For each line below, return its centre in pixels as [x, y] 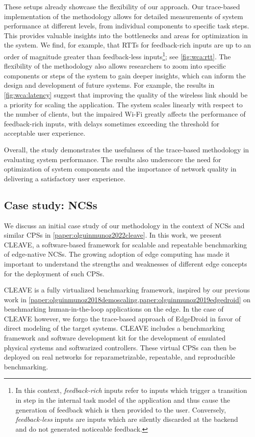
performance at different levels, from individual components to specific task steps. [127, 26]
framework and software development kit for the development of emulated [115, 338]
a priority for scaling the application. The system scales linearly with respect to [123, 104]
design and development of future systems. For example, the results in [109, 85]
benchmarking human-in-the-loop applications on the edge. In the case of [114, 309]
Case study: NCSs [51, 205]
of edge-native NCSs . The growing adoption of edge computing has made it [117, 254]
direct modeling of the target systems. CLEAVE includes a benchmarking [115, 328]
